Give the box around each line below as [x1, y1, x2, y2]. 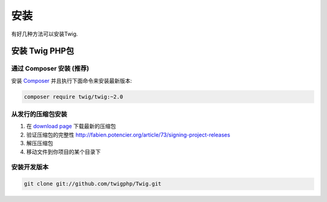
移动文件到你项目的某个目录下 [26, 148, 101, 155]
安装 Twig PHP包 [11, 46, 74, 56]
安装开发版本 [11, 163, 49, 172]
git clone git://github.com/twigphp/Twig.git [24, 180, 162, 187]
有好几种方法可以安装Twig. [11, 30, 78, 37]
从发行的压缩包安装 [11, 110, 68, 119]
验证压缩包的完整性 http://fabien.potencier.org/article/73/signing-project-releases [26, 131, 230, 138]
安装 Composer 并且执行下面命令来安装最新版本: [11, 77, 133, 84]
